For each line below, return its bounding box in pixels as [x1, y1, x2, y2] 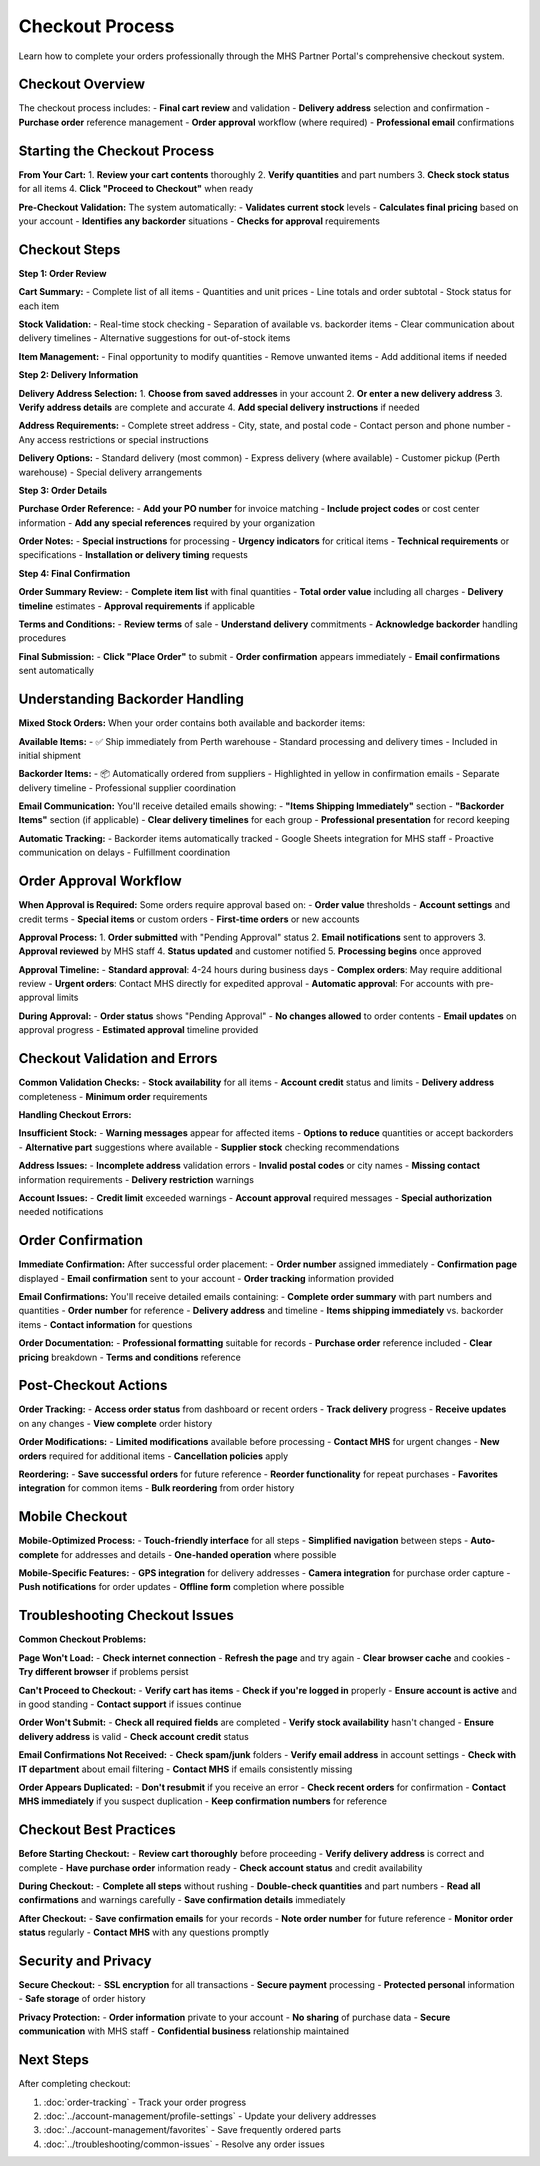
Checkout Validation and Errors [18, 1050, 218, 1067]
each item [18, 300, 60, 312]
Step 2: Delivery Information [18, 369, 139, 381]
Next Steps [18, 2051, 89, 2069]
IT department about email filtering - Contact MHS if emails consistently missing [18, 1763, 353, 1775]
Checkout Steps [18, 241, 121, 258]
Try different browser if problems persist [18, 1666, 189, 1678]
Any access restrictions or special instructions [18, 433, 209, 445]
